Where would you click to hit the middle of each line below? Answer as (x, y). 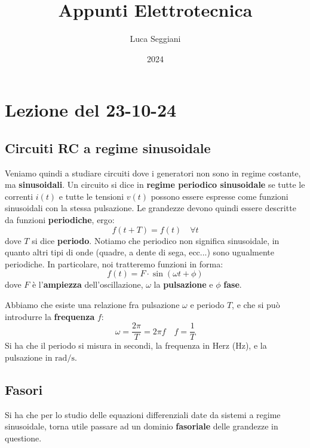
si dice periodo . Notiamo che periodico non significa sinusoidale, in (156, 240)
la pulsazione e (183, 284)
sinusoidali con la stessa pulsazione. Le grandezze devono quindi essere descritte (151, 208)
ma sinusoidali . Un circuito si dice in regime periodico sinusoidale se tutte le (155, 185)
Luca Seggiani (155, 39)
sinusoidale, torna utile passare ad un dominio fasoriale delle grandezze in (142, 426)
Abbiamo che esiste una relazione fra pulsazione (92, 305)
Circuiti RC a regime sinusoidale (108, 147)
